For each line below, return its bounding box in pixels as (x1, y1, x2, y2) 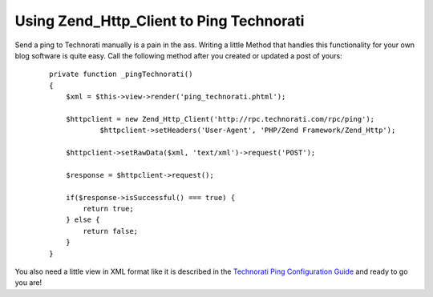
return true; (83, 204, 134, 214)
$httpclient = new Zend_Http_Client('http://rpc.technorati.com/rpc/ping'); (65, 114, 375, 123)
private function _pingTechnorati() (49, 70, 193, 79)
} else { (65, 215, 100, 224)
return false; (83, 227, 139, 235)
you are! (14, 278, 42, 287)
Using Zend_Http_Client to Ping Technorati (14, 12, 305, 30)
